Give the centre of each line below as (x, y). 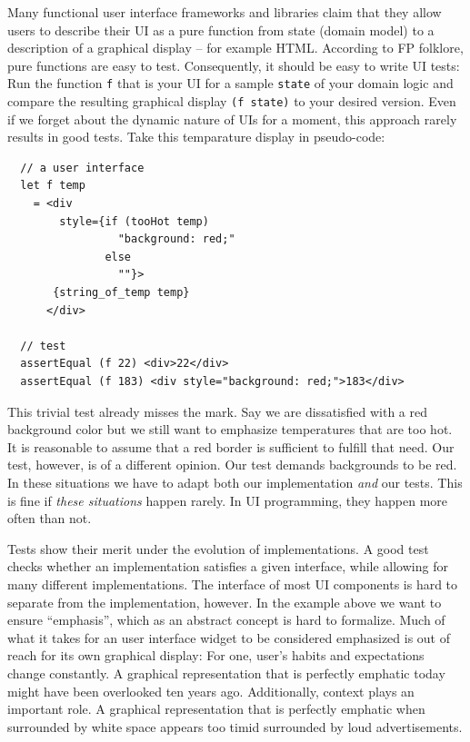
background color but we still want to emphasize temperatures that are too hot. (230, 429)
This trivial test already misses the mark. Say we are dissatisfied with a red (217, 411)
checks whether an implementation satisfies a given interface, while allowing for (228, 566)
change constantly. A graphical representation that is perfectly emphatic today (226, 673)
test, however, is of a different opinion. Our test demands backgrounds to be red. (232, 465)
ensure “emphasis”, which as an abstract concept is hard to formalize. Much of (226, 620)
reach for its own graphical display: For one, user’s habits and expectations (216, 655)
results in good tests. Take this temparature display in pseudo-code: (196, 137)
